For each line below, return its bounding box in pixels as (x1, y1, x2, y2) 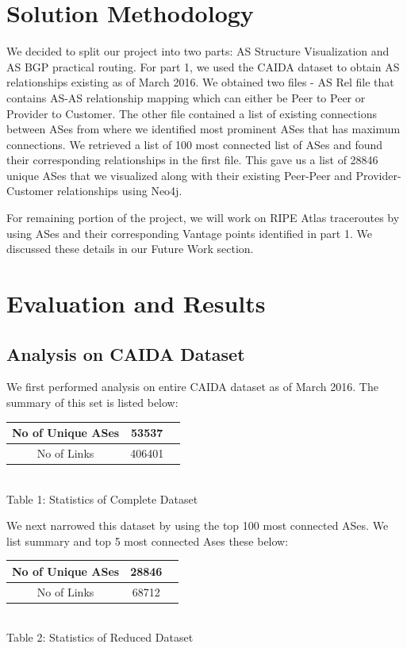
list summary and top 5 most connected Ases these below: (6, 532, 289, 549)
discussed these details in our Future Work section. (6, 240, 254, 257)
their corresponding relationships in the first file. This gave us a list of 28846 (6, 151, 378, 168)
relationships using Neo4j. (56, 182, 182, 199)
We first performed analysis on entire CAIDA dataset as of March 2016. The (6, 378, 378, 395)
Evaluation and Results (6, 287, 266, 320)
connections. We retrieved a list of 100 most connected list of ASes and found (6, 136, 383, 152)
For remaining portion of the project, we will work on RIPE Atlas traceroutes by (6, 209, 400, 226)
